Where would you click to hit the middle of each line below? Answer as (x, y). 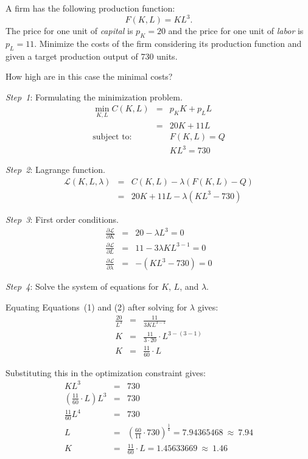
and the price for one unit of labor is (236, 31)
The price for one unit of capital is (69, 31)
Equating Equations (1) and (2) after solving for (96, 307)
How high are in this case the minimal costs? (89, 76)
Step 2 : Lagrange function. (55, 170)
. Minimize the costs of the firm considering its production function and (168, 43)
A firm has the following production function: (90, 8)
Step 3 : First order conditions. (62, 219)
